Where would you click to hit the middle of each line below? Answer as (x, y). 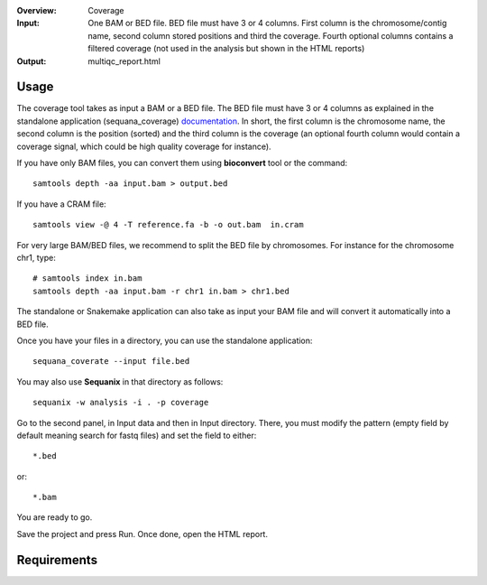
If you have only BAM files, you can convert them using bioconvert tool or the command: (182, 163)
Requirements (57, 560)
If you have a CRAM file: (62, 204)
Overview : (37, 10)
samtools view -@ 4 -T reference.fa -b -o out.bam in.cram (168, 225)
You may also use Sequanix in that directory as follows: (120, 381)
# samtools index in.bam (87, 279)
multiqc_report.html (124, 61)
